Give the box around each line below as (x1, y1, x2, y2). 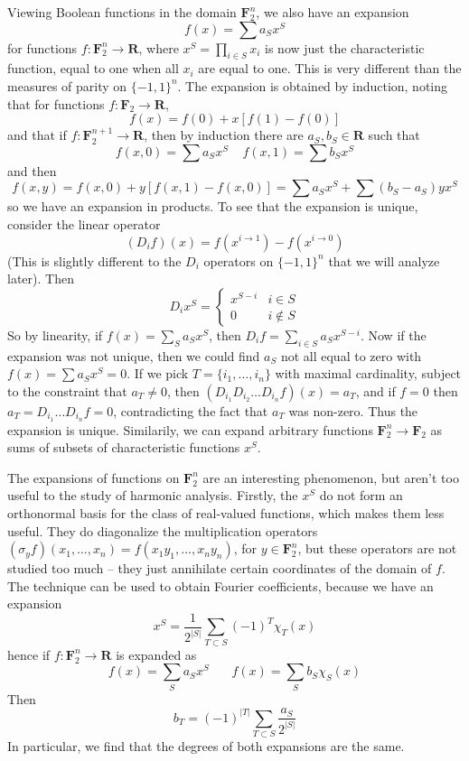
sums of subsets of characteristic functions (7, 438, 240, 457)
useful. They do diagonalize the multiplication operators (7, 521, 318, 540)
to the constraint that (7, 381, 127, 400)
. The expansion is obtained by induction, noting (177, 76, 448, 95)
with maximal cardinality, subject (275, 364, 462, 383)
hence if (7, 645, 51, 664)
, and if (355, 381, 396, 400)
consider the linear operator (7, 214, 161, 233)
